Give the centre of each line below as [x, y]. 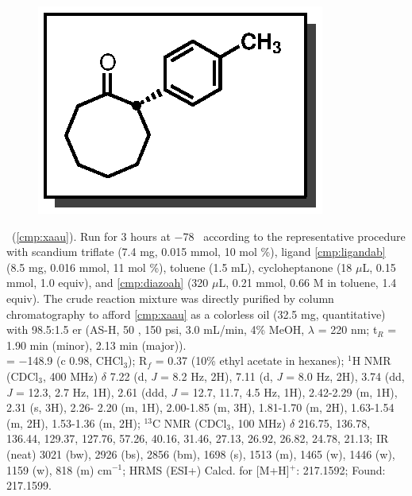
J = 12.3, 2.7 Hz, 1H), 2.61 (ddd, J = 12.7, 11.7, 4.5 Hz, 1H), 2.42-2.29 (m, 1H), [202, 391]
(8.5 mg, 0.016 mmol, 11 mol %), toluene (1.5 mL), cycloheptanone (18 [179, 267]
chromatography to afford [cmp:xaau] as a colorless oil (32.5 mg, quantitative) [196, 314]
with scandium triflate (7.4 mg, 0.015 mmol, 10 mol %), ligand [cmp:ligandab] [196, 252]
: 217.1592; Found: [341, 469]
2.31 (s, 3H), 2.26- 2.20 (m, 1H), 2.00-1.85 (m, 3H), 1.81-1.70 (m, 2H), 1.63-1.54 [200, 407]
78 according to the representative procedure [294, 236]
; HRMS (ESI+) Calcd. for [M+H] [206, 469]
